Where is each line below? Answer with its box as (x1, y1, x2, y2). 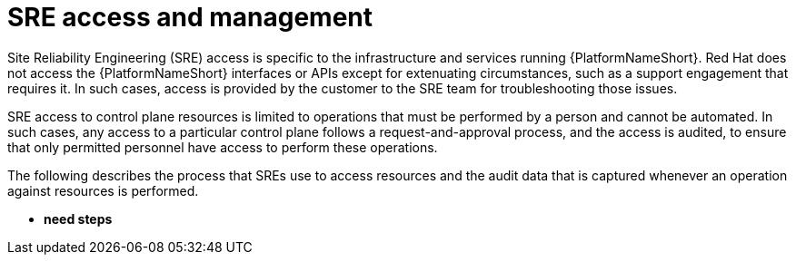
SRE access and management (7, 2, 373, 33)
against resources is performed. (7, 182, 199, 199)
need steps (44, 210, 113, 227)
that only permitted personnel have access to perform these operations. (7, 139, 438, 155)
